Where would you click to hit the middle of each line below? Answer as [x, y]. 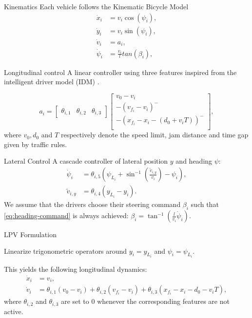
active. [14, 311]
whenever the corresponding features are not [163, 301]
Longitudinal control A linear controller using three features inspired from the [120, 72]
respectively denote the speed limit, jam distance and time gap [155, 135]
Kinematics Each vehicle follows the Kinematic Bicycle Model [96, 6]
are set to [75, 301]
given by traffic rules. [36, 144]
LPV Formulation [30, 234]
